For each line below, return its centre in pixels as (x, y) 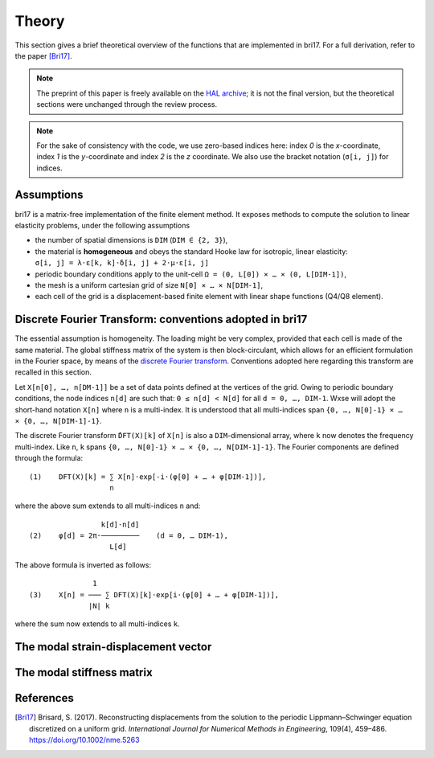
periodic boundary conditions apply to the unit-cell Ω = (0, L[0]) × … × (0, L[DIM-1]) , (191, 274)
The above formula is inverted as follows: (83, 565)
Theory (40, 21)
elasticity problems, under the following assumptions (102, 225)
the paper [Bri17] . (43, 55)
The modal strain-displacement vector (113, 647)
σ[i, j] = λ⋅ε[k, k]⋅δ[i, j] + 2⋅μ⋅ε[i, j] (122, 263)
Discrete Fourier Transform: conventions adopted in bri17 (161, 320)
